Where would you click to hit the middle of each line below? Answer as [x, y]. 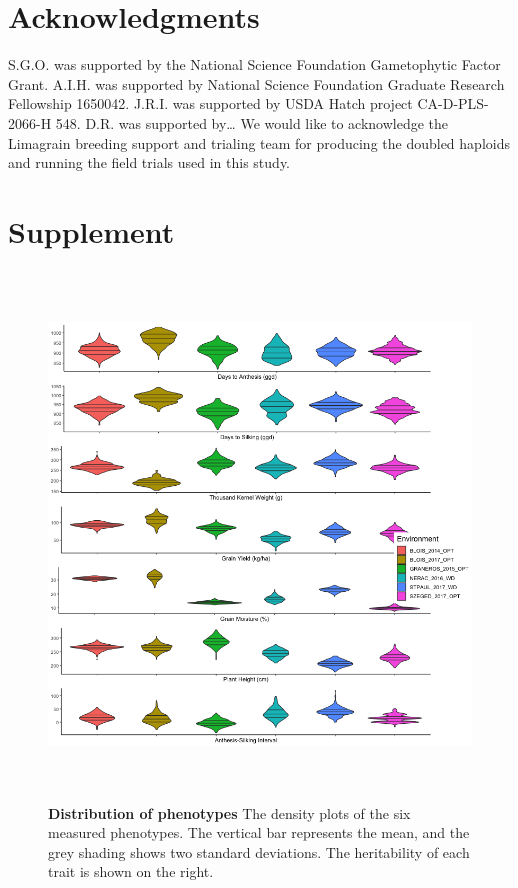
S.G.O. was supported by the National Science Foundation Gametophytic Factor [254, 64]
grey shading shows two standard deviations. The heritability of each [259, 851]
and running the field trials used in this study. [149, 162]
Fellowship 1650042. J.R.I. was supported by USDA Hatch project [210, 103]
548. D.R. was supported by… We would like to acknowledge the [252, 122]
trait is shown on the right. [131, 871]
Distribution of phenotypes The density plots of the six [229, 812]
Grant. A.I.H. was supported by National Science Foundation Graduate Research [256, 83]
